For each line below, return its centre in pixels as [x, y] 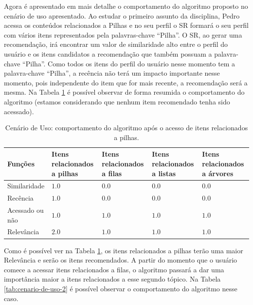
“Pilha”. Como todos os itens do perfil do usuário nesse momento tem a [129, 63]
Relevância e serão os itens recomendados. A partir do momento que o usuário [121, 260]
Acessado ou [26, 210]
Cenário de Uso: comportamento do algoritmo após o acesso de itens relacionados [126, 128]
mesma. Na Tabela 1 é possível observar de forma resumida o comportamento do [124, 92]
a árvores [218, 173]
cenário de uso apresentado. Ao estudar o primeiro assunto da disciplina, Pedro [122, 15]
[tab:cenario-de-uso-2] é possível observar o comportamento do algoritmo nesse [121, 288]
